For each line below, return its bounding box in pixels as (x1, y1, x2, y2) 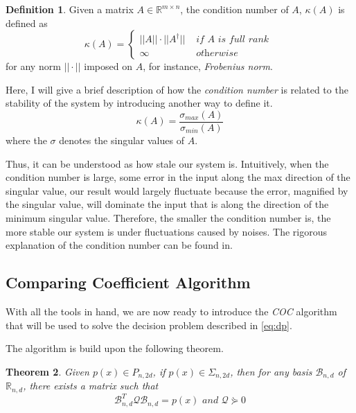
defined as (6, 15, 48, 30)
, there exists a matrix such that (23, 378, 159, 393)
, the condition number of (180, 2, 289, 16)
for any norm (6, 59, 61, 73)
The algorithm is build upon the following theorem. (6, 341, 224, 355)
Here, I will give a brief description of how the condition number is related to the (6, 82, 348, 96)
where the (6, 133, 47, 148)
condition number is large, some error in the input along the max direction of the (6, 170, 350, 184)
